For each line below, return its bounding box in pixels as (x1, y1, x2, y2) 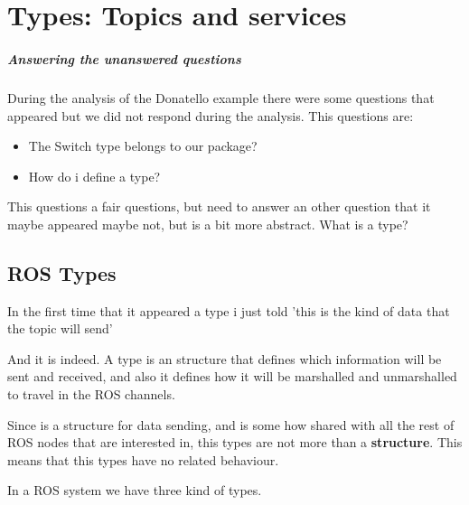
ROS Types (7, 258, 117, 286)
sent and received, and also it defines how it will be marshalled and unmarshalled (7, 367, 457, 386)
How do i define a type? (28, 166, 161, 185)
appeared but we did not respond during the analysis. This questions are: (7, 106, 414, 125)
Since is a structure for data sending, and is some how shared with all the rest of (7, 415, 455, 434)
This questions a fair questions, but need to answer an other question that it (7, 197, 431, 216)
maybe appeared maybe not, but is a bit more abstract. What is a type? (7, 214, 408, 233)
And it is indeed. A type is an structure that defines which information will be (7, 349, 442, 368)
